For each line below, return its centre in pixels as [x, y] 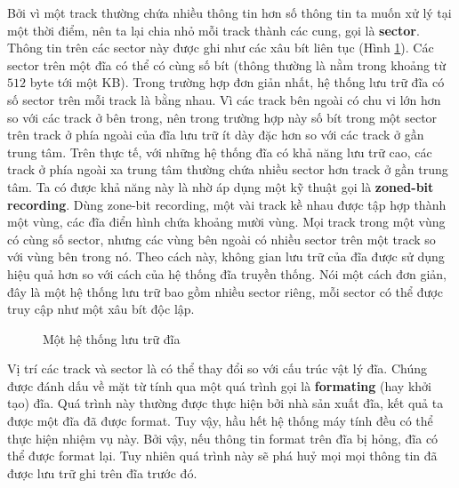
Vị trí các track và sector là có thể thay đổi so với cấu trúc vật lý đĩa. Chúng [217, 368]
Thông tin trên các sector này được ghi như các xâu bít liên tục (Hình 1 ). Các [221, 48]
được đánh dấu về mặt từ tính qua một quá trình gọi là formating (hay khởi [219, 385]
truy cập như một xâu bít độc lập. [101, 309]
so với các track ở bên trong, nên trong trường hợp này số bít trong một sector [222, 117]
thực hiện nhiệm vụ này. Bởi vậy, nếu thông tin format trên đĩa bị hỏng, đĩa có [223, 438]
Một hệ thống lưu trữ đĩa [112, 338]
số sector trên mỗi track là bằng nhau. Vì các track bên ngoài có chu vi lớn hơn [224, 99]
